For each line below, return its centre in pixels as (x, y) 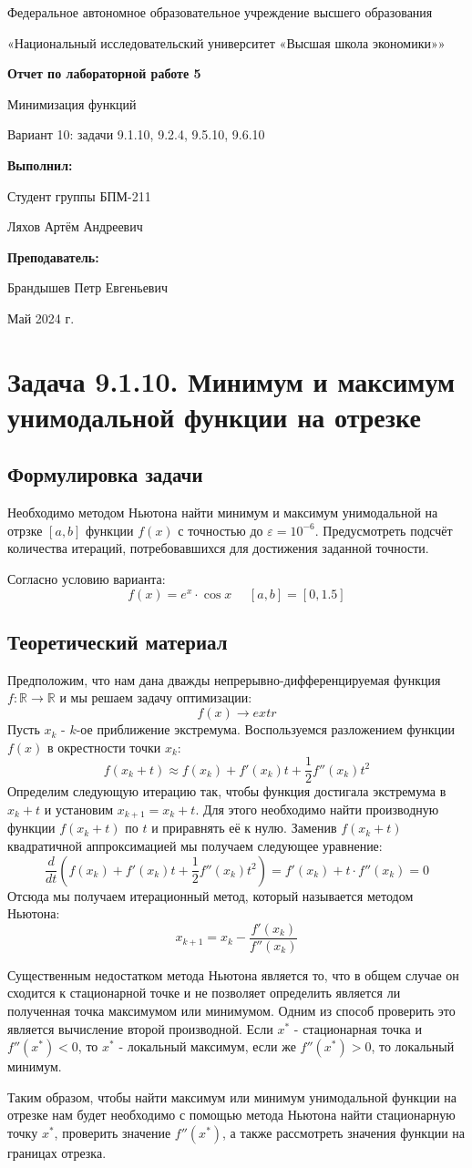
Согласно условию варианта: (87, 579)
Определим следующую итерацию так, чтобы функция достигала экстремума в (227, 791)
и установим (79, 809)
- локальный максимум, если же (207, 1046)
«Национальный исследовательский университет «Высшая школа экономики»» (226, 42)
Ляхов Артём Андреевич (75, 226)
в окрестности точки (104, 747)
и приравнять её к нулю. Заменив (244, 828)
